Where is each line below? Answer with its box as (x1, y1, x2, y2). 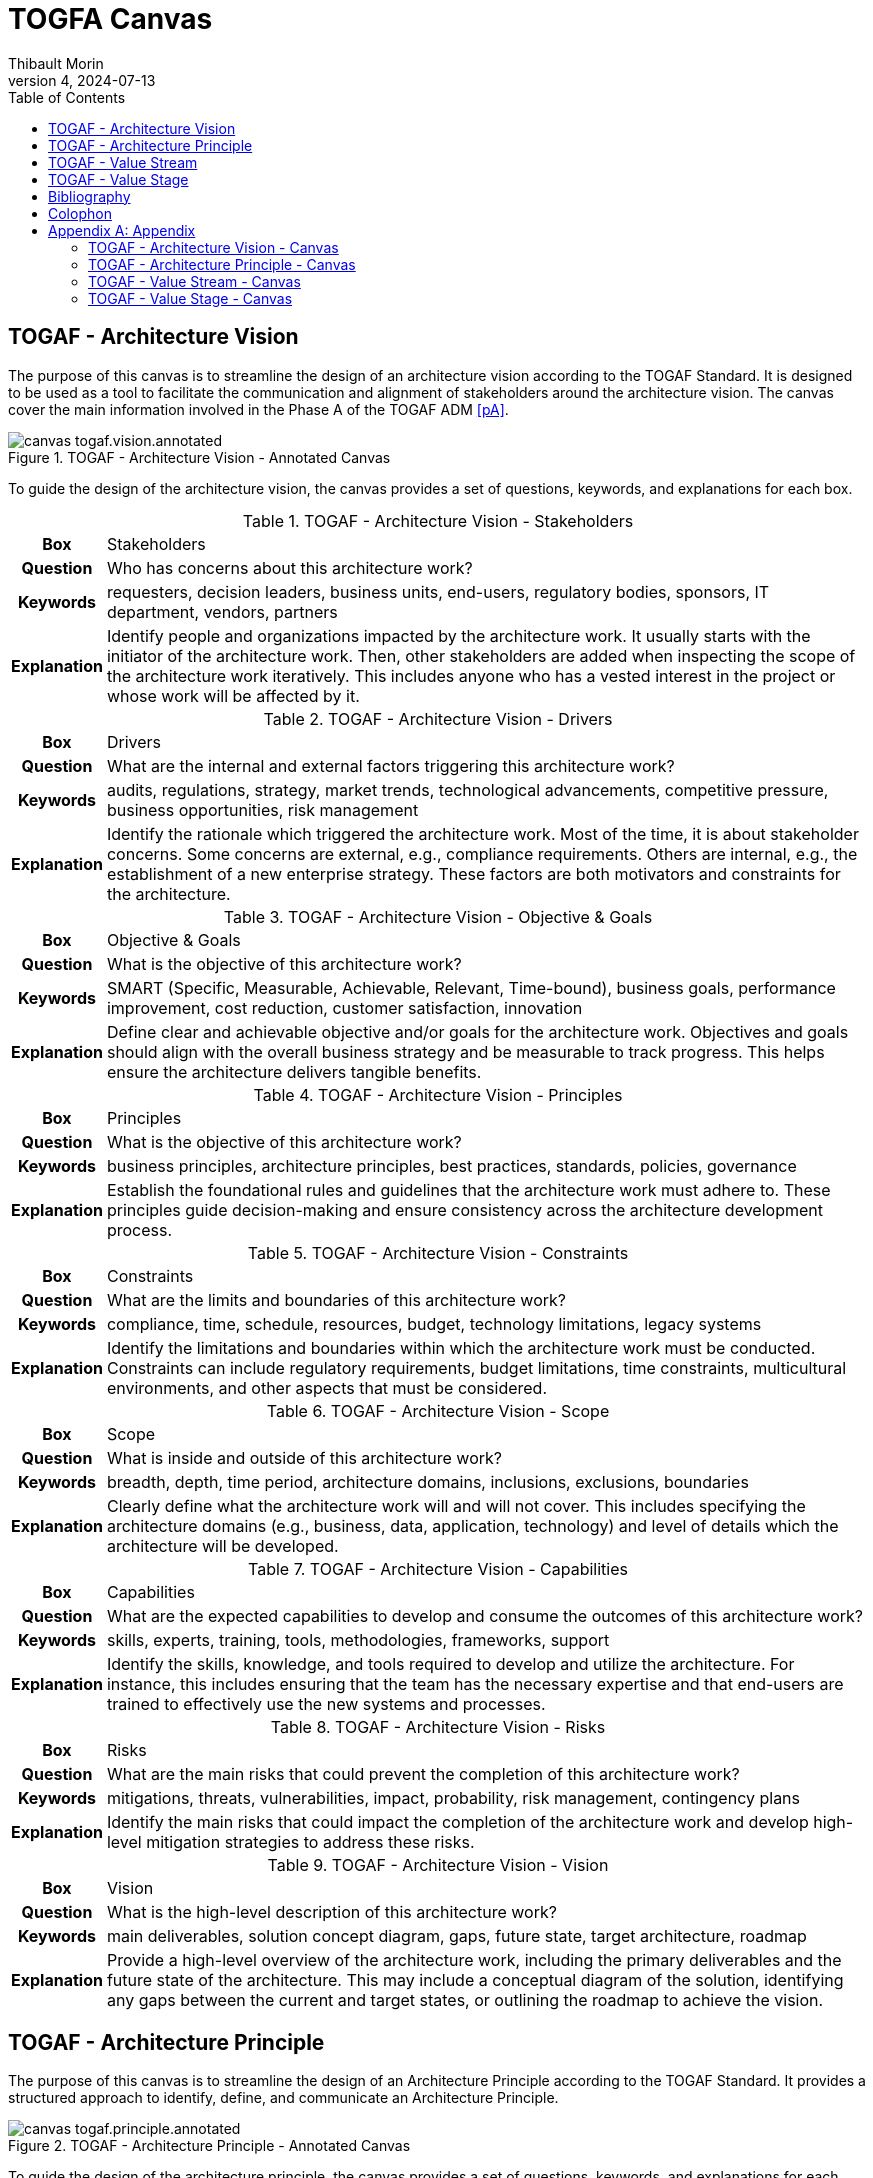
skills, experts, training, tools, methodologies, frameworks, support (106, 1629, 610, 1650)
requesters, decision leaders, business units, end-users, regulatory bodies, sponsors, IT (106, 581, 770, 602)
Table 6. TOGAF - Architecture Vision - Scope (266, 1400, 610, 1421)
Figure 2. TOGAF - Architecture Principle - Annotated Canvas (8, 2137, 411, 2155)
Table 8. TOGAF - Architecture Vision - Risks (270, 1716, 606, 1737)
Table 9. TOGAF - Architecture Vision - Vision (267, 1854, 609, 1875)
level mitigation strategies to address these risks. (106, 1831, 475, 1852)
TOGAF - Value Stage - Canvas (88, 289, 293, 307)
